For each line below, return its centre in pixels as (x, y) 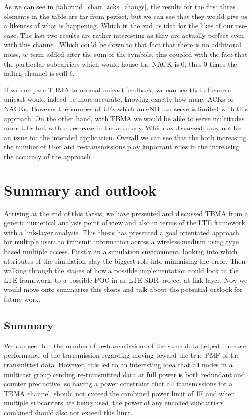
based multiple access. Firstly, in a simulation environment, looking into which (121, 251)
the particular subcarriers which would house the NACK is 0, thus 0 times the (121, 64)
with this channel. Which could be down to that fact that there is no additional (123, 45)
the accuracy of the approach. (48, 156)
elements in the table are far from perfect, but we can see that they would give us (126, 16)
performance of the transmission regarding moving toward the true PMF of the (122, 355)
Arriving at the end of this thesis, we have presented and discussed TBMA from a (126, 213)
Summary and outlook (80, 190)
